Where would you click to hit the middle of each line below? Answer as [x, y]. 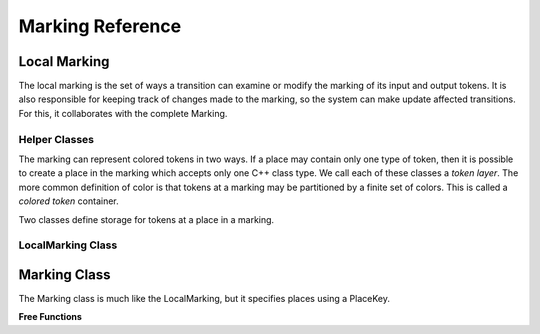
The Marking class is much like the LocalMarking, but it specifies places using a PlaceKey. [204, 299]
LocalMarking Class [68, 245]
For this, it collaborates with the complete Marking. [123, 113]
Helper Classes [56, 139]
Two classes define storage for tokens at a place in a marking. [146, 219]
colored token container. [68, 201]
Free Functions [50, 317]
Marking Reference [100, 26]
